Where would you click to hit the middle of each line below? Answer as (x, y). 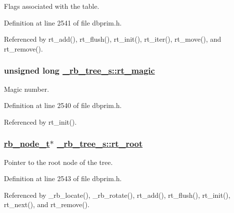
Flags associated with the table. (52, 6)
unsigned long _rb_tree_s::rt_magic (79, 70)
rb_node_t (27, 144)
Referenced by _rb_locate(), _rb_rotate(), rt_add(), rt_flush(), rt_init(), (117, 195)
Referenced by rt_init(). (40, 121)
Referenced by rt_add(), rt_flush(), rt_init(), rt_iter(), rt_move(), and (113, 39)
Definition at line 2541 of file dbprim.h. (63, 22)
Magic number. (26, 89)
